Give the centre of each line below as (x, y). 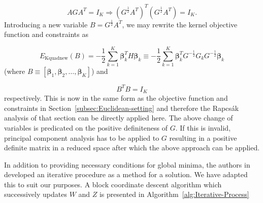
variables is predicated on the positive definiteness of (86, 127)
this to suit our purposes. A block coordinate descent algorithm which (113, 184)
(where (15, 71)
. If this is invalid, (203, 127)
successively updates (36, 194)
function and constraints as (46, 34)
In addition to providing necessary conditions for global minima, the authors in (127, 164)
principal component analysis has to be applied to (82, 137)
